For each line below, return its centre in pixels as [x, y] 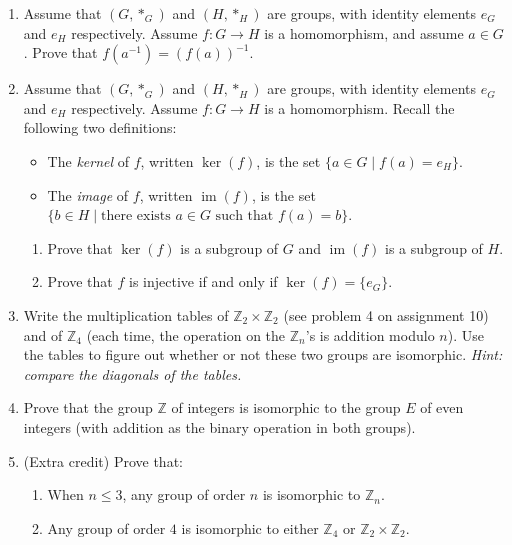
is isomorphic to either [250, 527]
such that [244, 216]
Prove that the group [88, 407]
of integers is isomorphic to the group [286, 407]
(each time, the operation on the [186, 334]
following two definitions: [100, 127]
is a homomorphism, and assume [364, 32]
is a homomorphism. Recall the [359, 107]
